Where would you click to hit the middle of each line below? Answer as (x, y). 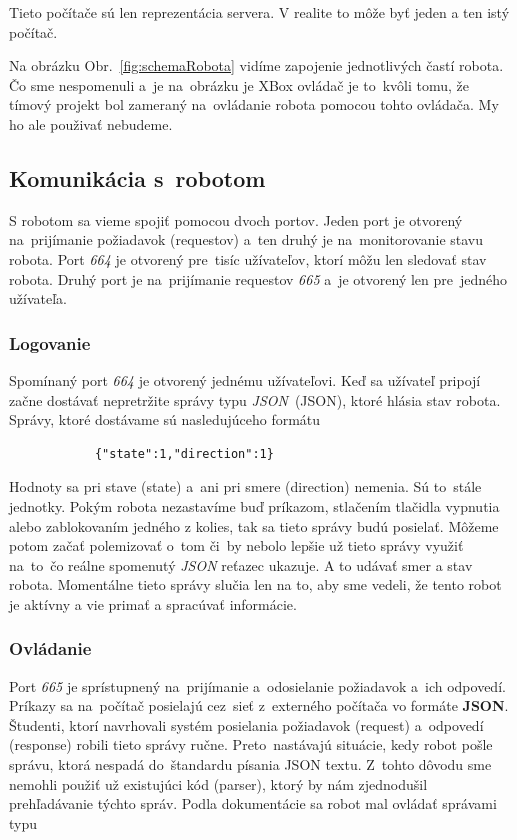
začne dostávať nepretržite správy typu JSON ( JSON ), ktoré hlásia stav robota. (255, 399)
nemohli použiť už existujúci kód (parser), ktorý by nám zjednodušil (218, 783)
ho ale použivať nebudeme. (91, 123)
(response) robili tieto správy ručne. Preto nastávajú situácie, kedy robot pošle (251, 744)
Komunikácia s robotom (137, 177)
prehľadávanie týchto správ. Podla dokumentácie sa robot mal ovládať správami (253, 803)
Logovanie (50, 342)
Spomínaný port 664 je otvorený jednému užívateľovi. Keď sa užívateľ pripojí (245, 379)
